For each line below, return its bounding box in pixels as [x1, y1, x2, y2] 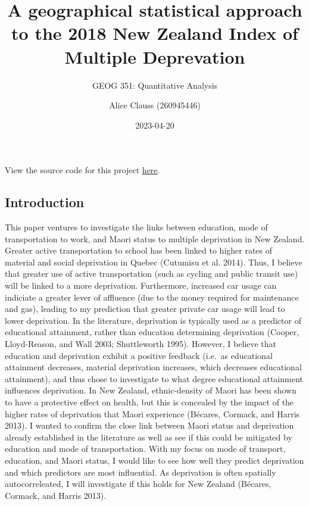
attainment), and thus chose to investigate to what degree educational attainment [5, 372, 303, 385]
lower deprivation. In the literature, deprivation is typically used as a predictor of [5, 314, 301, 326]
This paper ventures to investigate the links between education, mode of [5, 221, 268, 233]
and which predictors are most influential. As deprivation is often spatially [5, 466, 276, 478]
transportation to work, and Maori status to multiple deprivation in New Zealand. [5, 232, 305, 245]
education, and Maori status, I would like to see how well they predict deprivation [5, 454, 304, 466]
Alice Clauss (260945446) [109, 99, 201, 111]
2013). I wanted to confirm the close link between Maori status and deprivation [5, 419, 294, 432]
